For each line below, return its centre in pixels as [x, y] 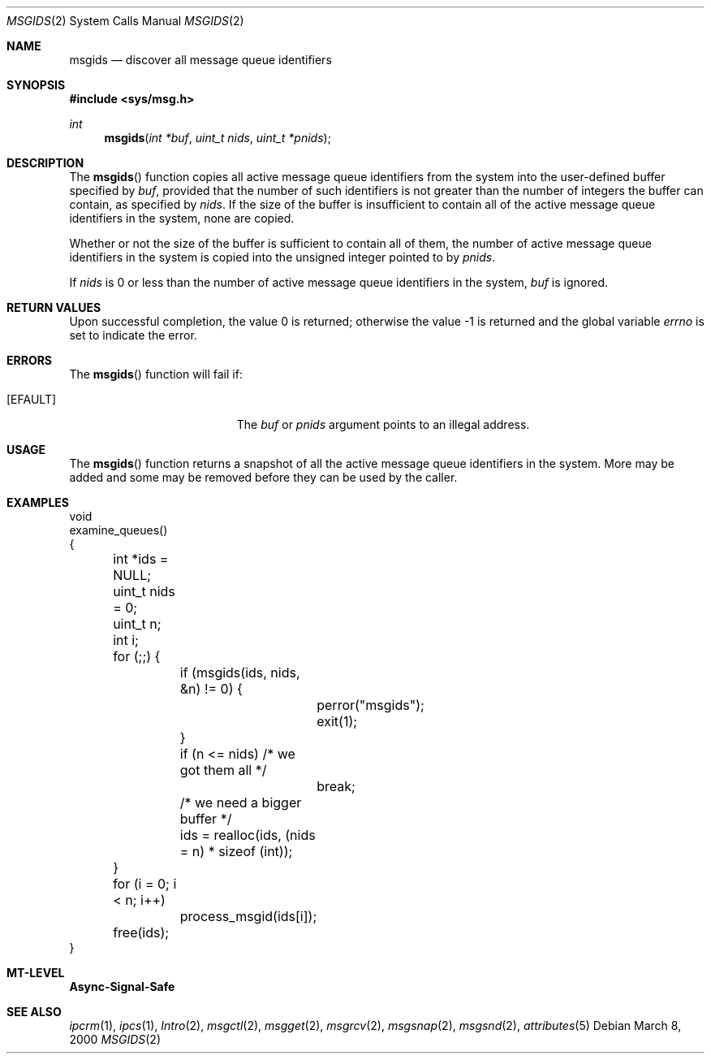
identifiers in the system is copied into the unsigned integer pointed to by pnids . [282, 257]
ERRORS [30, 360]
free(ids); [141, 932]
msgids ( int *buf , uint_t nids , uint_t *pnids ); [218, 138]
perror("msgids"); [371, 705]
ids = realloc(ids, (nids [248, 835]
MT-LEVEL [36, 973]
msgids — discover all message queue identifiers [200, 60]
